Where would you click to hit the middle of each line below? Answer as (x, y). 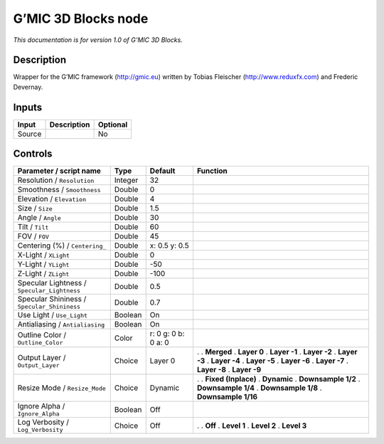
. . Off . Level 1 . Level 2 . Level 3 (252, 425)
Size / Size (35, 208)
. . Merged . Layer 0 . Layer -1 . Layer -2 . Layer (277, 352)
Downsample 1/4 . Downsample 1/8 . (260, 388)
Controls (33, 154)
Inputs (28, 107)
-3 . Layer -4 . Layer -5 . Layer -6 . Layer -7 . (272, 361)
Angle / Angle (39, 218)
